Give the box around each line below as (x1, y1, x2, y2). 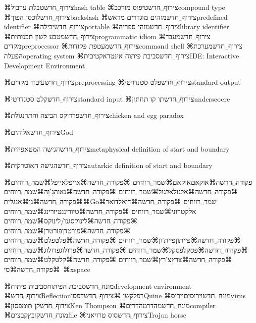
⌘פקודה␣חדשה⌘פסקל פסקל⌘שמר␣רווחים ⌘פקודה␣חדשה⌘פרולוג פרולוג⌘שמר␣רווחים (4, 244, 248, 255)
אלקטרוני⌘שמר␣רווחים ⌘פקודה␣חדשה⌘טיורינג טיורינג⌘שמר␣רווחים (4, 206, 196, 216)
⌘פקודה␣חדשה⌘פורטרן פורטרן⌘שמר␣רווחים (4, 225, 131, 235)
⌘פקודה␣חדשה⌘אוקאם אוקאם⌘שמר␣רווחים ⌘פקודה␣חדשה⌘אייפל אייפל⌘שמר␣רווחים (4, 176, 253, 187)
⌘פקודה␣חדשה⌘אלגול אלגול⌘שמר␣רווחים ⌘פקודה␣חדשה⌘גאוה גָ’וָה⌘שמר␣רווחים (4, 186, 238, 197)
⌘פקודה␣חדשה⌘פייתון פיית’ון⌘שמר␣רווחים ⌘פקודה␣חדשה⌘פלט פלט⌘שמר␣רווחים (4, 235, 241, 245)
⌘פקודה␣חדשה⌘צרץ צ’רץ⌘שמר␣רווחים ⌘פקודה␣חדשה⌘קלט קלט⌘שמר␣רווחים (4, 254, 232, 265)
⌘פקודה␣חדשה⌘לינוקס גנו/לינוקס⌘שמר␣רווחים (4, 215, 138, 226)
